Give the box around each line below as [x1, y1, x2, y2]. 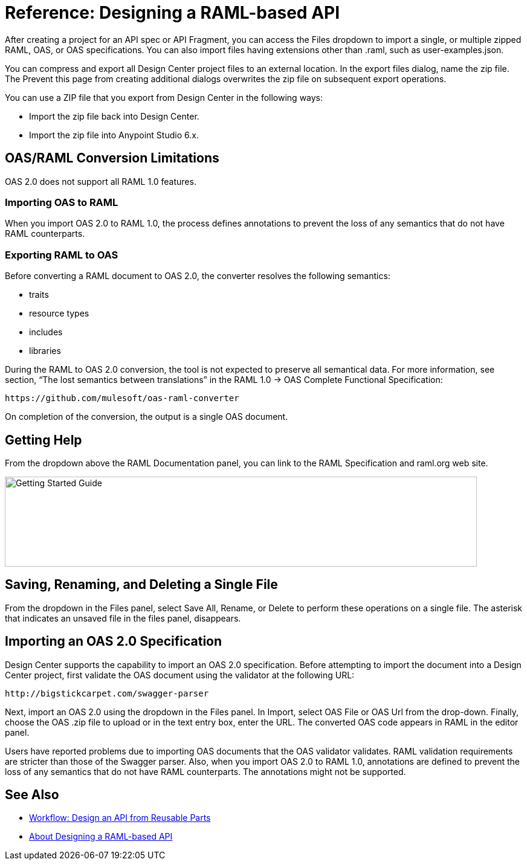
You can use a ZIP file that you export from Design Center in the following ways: [5, 92, 323, 103]
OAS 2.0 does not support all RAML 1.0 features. [5, 176, 196, 187]
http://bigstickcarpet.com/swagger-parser [5, 688, 209, 698]
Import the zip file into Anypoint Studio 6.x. [29, 129, 199, 140]
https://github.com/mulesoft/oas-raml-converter [5, 393, 239, 404]
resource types [29, 308, 89, 319]
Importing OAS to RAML [5, 196, 118, 208]
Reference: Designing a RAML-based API [5, 2, 340, 23]
